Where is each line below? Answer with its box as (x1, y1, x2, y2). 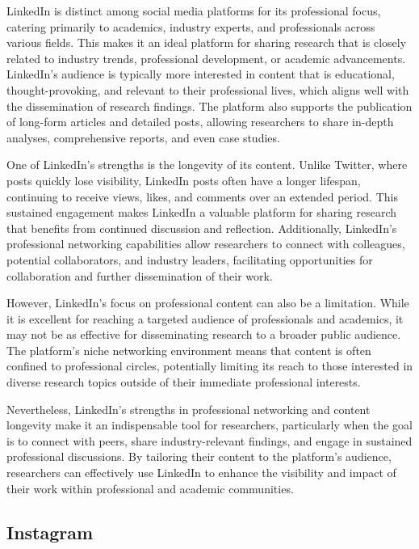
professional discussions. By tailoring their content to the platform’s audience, (6, 448, 392, 465)
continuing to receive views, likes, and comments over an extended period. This (6, 188, 398, 205)
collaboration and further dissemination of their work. (6, 267, 273, 284)
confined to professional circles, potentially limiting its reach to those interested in (6, 357, 413, 374)
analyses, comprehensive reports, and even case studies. (6, 129, 280, 146)
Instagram (6, 519, 94, 544)
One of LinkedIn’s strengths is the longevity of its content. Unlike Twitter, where (6, 156, 408, 173)
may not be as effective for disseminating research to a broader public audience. (6, 326, 401, 343)
